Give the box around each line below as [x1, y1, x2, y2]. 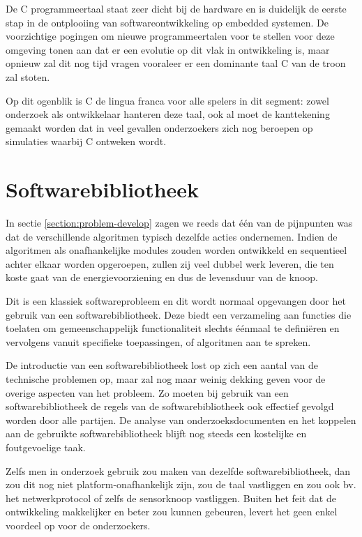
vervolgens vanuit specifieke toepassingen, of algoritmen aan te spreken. [6, 334, 311, 349]
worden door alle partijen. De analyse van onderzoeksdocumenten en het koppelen [6, 412, 356, 427]
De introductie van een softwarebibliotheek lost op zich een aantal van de [6, 358, 319, 372]
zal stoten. [6, 69, 50, 84]
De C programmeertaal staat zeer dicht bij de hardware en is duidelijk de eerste [6, 1, 347, 15]
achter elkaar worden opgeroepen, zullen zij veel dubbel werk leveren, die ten [6, 256, 334, 271]
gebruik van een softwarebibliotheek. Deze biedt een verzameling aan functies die [6, 307, 352, 322]
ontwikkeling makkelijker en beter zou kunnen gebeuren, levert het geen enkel [6, 504, 338, 519]
